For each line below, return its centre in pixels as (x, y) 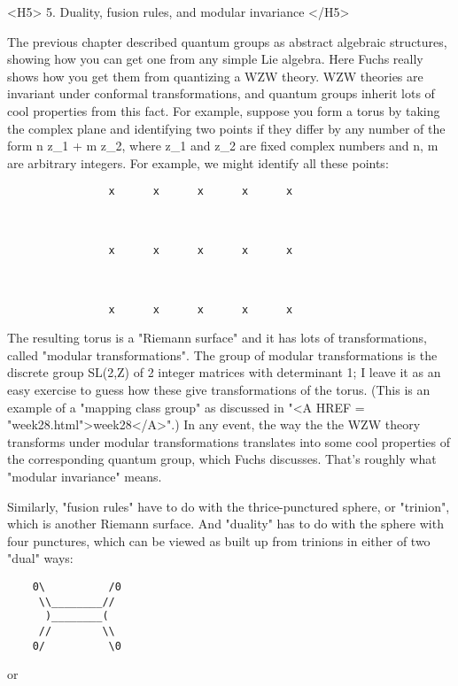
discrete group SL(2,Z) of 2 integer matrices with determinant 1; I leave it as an (224, 372)
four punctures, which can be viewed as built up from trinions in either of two (219, 540)
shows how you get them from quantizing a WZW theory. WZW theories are (215, 76)
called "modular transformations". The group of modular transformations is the (222, 355)
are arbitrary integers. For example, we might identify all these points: (198, 162)
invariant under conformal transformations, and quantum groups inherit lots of (221, 93)
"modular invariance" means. (85, 476)
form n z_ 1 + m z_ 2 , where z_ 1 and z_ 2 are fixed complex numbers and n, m (223, 146)
